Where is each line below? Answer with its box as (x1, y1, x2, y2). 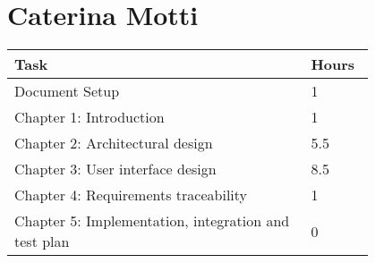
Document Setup (14, 81, 120, 102)
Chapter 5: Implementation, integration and (14, 210, 290, 232)
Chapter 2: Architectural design (14, 132, 213, 154)
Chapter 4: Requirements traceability (14, 184, 248, 206)
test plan (14, 231, 70, 252)
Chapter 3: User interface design (14, 158, 217, 180)
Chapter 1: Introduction (14, 106, 165, 128)
